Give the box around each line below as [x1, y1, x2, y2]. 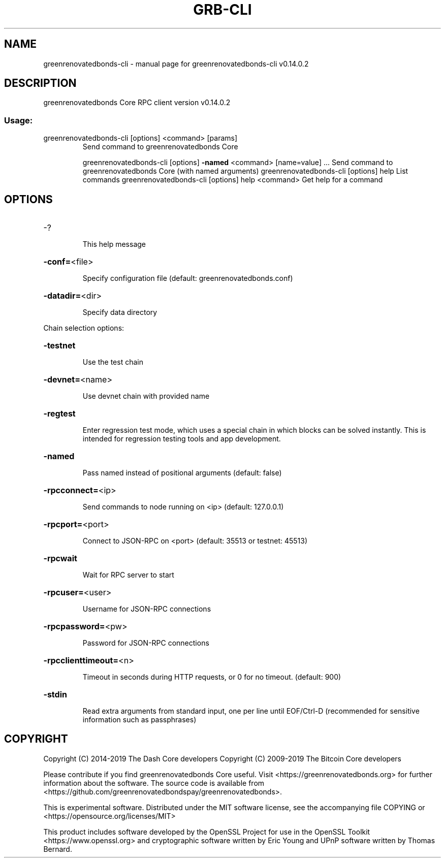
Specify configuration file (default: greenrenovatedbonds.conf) [82, 274, 293, 283]
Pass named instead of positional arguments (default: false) [82, 468, 282, 477]
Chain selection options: [43, 324, 124, 333]
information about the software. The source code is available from [43, 778, 265, 787]
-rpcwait [43, 553, 77, 564]
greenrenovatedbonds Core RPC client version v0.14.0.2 [43, 98, 231, 107]
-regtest [43, 408, 76, 419]
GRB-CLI [193, 1, 252, 18]
